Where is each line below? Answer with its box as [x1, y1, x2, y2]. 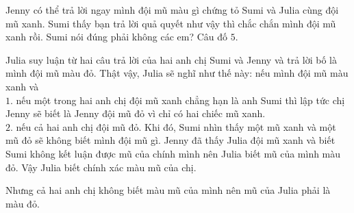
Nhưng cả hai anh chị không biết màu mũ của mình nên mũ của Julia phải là [5, 183, 331, 197]
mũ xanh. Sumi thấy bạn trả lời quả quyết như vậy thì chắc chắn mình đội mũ [5, 16, 336, 30]
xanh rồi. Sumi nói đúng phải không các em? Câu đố [5, 29, 228, 44]
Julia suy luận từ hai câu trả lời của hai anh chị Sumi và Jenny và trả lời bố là [5, 52, 337, 66]
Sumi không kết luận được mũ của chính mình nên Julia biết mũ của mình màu [5, 146, 341, 160]
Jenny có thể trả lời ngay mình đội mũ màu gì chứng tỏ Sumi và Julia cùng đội [5, 3, 339, 16]
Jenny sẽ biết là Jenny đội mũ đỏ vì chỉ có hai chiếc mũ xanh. [5, 106, 266, 121]
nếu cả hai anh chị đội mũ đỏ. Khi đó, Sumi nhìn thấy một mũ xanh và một [16, 119, 336, 134]
